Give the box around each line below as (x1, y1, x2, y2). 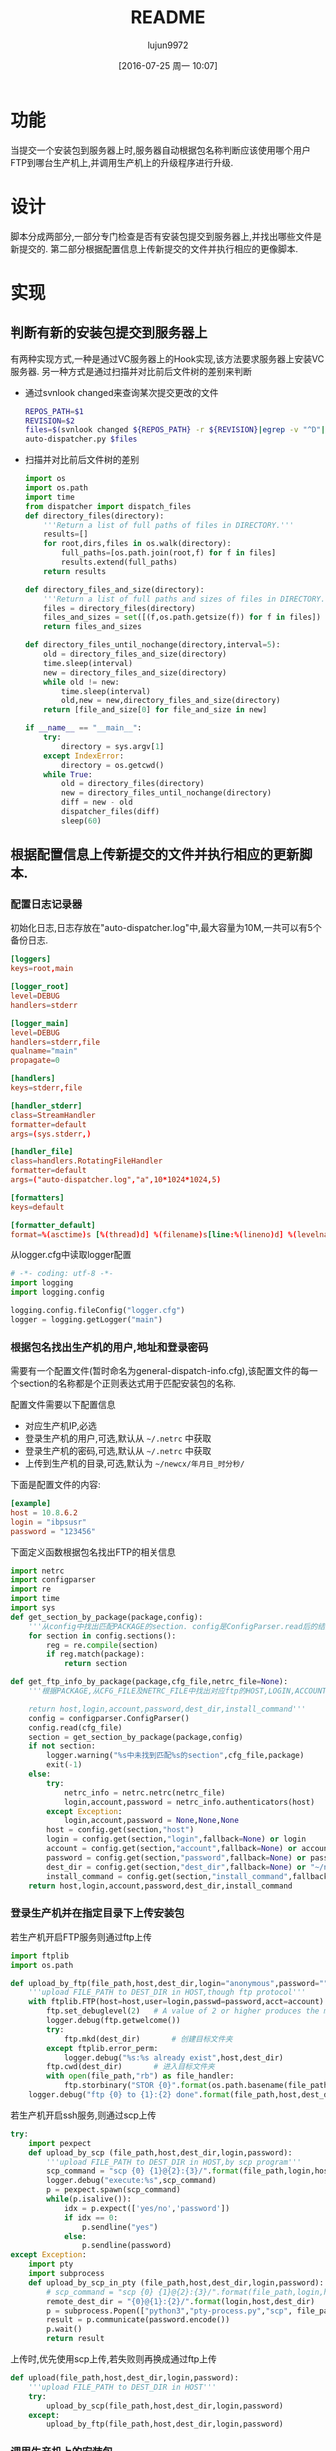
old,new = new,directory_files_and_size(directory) (61, 696, 281, 706)
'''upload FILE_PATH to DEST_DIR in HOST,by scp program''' (46, 2157, 302, 2167)
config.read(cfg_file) (28, 1722, 123, 1733)
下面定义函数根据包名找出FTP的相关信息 (10, 1546, 177, 1558)
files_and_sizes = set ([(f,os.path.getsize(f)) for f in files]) (43, 612, 322, 623)
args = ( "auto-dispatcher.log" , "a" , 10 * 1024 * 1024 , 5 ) (10, 1175, 222, 1185)
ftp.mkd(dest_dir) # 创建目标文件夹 (63, 2034, 233, 2044)
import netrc (10, 1566, 65, 1576)
